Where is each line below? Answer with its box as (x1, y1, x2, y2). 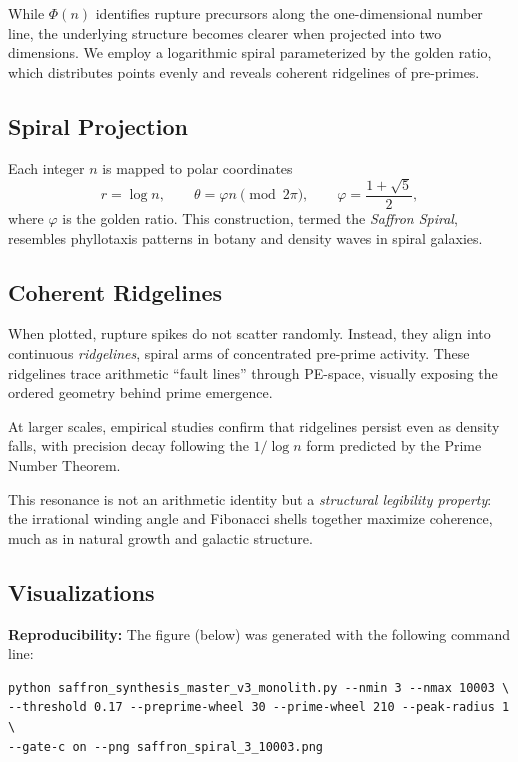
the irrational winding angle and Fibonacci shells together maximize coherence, (8, 508, 493, 529)
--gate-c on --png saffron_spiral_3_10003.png (8, 739, 323, 754)
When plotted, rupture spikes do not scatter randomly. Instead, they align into (8, 323, 491, 344)
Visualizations (8, 576, 155, 607)
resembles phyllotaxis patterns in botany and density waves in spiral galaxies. (8, 227, 483, 248)
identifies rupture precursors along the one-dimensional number (95, 3, 483, 23)
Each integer (8, 157, 85, 178)
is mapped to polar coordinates (102, 157, 293, 178)
